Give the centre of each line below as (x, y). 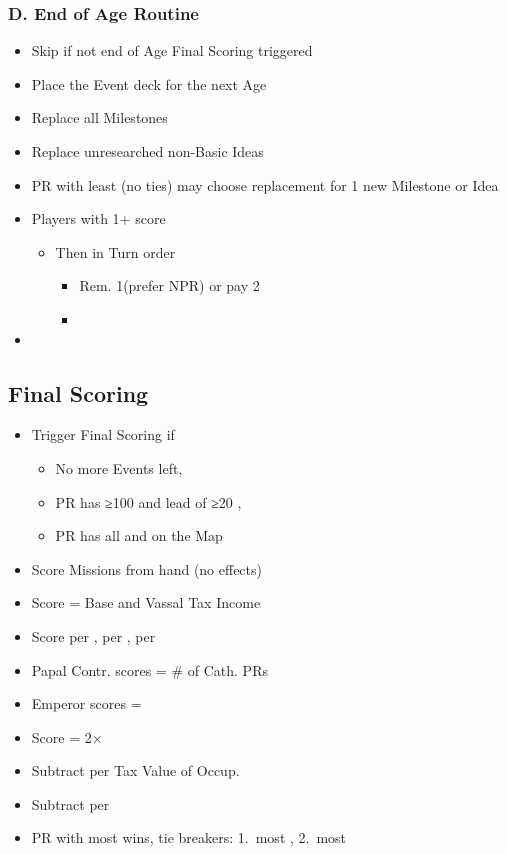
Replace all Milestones (99, 117)
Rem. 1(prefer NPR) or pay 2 (169, 285)
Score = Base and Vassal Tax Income (146, 602)
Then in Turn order (115, 251)
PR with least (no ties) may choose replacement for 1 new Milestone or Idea (265, 184)
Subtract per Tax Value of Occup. (135, 770)
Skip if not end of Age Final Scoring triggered (172, 50)
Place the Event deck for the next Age (149, 83)
